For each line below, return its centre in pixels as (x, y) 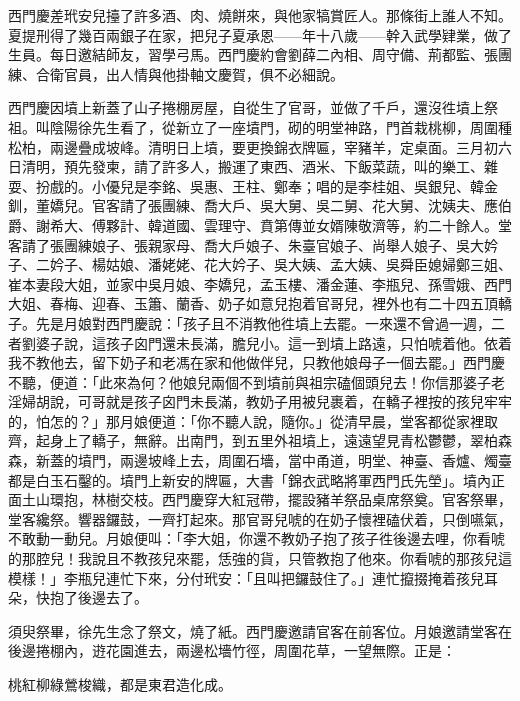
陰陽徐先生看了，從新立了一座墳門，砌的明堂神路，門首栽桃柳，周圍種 (280, 126)
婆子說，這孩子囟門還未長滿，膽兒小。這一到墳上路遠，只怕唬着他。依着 (273, 342)
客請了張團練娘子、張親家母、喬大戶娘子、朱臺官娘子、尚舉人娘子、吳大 (246, 244)
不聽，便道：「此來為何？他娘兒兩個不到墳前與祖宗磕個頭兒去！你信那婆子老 (256, 381)
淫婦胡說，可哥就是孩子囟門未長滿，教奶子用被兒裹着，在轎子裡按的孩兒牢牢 (260, 401)
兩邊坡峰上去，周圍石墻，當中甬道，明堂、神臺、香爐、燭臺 (315, 460)
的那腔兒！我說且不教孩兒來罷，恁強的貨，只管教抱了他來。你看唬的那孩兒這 (260, 558)
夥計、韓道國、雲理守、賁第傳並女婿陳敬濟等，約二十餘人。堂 (308, 224)
